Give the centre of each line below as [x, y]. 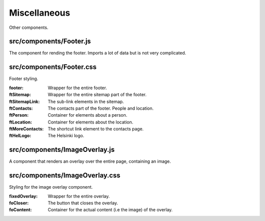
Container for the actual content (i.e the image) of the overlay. [110, 210]
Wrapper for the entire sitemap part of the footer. [97, 95]
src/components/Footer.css [53, 67]
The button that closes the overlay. [83, 203]
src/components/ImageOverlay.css [65, 176]
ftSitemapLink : [25, 101]
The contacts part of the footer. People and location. [101, 108]
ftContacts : [21, 108]
